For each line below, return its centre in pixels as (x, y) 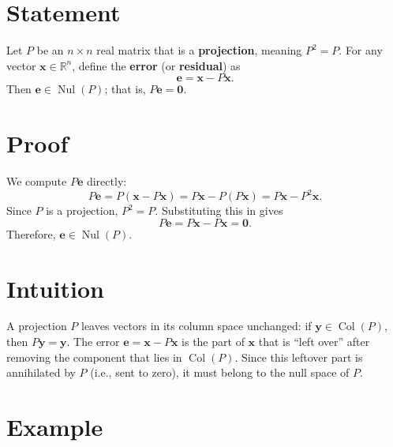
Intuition (55, 288)
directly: (107, 181)
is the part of (213, 342)
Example (55, 426)
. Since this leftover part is (299, 357)
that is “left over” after (314, 342)
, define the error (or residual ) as (156, 65)
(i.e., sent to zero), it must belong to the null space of (220, 372)
